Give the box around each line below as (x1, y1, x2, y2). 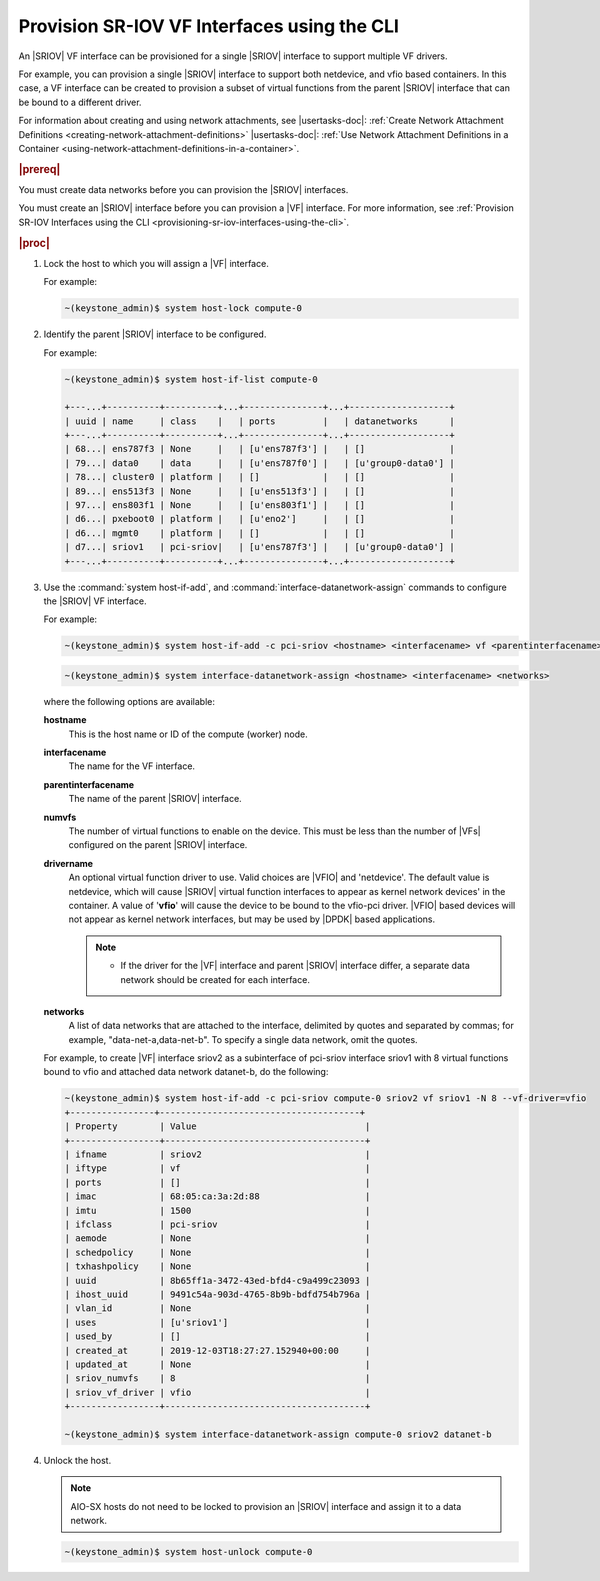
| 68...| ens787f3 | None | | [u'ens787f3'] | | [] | (64, 443, 455, 455)
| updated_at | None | (64, 1358, 371, 1370)
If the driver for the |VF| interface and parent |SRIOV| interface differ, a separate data (120, 960, 470, 972)
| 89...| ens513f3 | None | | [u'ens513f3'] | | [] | (64, 485, 455, 497)
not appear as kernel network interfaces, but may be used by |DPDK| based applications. (68, 913, 436, 925)
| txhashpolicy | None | (64, 1261, 371, 1272)
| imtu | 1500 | (64, 1205, 371, 1216)
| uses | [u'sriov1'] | (64, 1316, 371, 1328)
